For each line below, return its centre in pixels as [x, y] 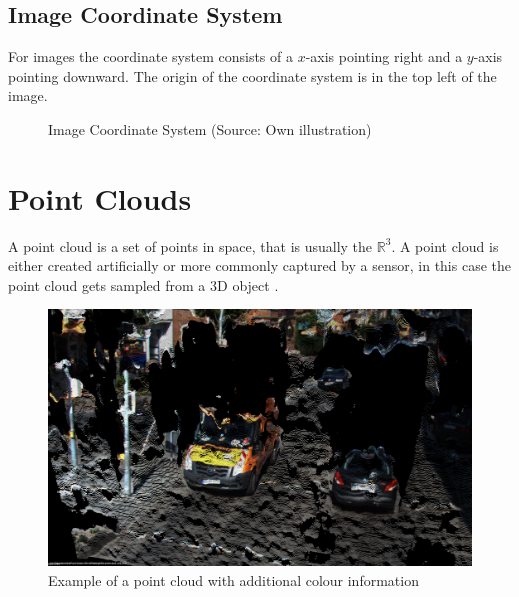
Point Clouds [100, 197]
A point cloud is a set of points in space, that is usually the [190, 245]
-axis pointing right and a [384, 56]
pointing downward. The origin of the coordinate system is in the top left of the [252, 75]
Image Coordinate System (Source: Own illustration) [210, 128]
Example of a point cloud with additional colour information [233, 579]
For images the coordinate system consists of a [150, 56]
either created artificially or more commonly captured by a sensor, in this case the [259, 265]
